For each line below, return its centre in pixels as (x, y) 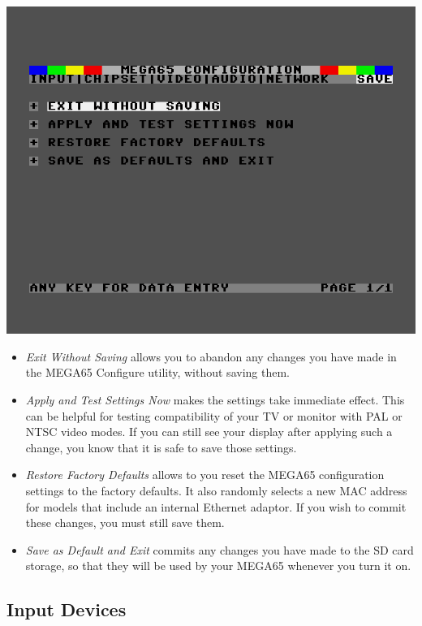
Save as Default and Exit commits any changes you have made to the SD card (220, 549)
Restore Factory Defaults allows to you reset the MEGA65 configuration (205, 475)
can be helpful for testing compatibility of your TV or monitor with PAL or (214, 415)
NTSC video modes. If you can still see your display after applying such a (209, 432)
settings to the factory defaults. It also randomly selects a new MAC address (216, 490)
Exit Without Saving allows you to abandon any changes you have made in (211, 356)
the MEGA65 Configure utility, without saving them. (157, 372)
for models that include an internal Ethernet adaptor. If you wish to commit (216, 506)
